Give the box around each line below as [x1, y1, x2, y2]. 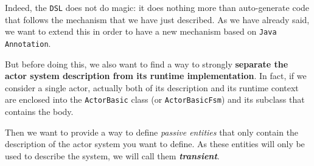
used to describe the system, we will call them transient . [5, 149, 220, 162]
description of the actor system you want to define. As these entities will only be [5, 137, 305, 150]
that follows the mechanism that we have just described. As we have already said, [5, 13, 310, 26]
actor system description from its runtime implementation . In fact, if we [5, 69, 307, 82]
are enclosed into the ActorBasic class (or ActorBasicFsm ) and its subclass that [5, 93, 305, 106]
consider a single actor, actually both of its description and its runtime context [5, 81, 299, 94]
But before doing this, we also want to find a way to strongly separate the [5, 57, 288, 70]
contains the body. [5, 105, 74, 117]
